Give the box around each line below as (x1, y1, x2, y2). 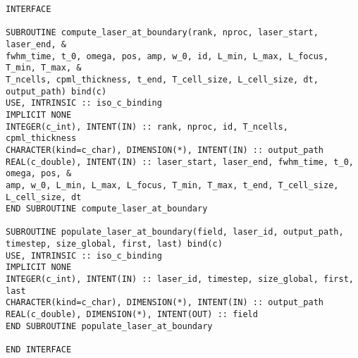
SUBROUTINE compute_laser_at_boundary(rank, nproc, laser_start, (6, 27, 319, 38)
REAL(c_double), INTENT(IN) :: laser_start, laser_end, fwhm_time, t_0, (6, 156, 354, 167)
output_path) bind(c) (6, 86, 107, 97)
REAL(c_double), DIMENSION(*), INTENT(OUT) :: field (6, 309, 258, 320)
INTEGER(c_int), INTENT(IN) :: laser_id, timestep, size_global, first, (6, 274, 354, 285)
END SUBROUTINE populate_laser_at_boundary (6, 321, 213, 331)
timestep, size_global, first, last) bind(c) (6, 239, 223, 249)
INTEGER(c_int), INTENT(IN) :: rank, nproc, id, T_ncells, (6, 121, 288, 132)
